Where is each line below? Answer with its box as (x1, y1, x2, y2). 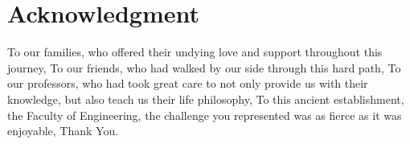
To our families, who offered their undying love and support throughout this (7, 43, 383, 60)
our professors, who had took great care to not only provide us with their (7, 75, 368, 92)
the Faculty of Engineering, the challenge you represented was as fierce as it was (7, 106, 402, 123)
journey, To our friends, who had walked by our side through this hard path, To (7, 59, 401, 76)
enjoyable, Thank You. (7, 122, 119, 139)
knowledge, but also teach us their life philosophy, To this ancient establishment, (7, 90, 404, 107)
